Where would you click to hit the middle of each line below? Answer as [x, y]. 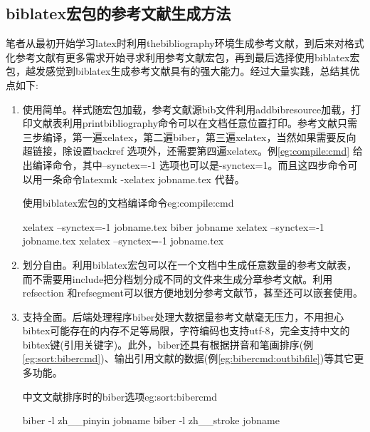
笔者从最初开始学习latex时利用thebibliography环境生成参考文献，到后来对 [175, 43]
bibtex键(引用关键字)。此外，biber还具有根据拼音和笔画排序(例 [168, 344]
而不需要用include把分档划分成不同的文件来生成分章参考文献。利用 [178, 278]
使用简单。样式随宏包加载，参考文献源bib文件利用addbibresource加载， [187, 109]
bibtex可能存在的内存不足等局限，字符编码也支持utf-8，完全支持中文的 [186, 330]
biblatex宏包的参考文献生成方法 [118, 13]
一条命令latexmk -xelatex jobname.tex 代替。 [143, 179]
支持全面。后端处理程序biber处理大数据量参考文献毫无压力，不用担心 [183, 316]
